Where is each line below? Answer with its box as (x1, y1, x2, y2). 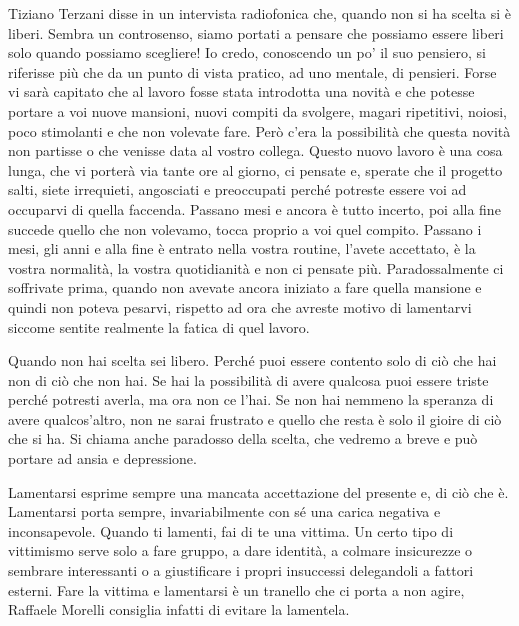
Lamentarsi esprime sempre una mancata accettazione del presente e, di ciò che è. (8, 481, 509, 502)
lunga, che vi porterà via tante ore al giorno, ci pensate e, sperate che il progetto (8, 159, 503, 180)
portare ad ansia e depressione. (8, 448, 197, 469)
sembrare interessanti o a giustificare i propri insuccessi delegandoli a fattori (8, 560, 474, 581)
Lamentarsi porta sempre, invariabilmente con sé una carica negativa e (8, 501, 441, 522)
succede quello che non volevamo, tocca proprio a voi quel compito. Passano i (8, 218, 482, 239)
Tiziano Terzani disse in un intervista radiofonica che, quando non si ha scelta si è (8, 3, 512, 23)
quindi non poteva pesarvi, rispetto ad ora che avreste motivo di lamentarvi (8, 296, 472, 317)
